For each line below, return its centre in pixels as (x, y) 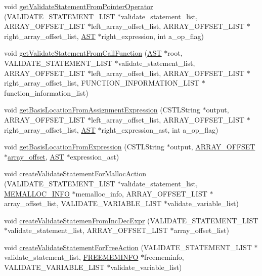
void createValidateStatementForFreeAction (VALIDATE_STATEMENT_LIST (128, 247)
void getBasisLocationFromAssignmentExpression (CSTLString (102, 110)
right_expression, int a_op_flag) (152, 36)
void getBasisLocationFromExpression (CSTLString (84, 147)
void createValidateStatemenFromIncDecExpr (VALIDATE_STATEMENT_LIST (131, 220)
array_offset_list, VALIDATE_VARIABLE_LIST (83, 203)
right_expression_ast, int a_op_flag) (160, 129)
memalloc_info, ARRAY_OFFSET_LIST (141, 193)
